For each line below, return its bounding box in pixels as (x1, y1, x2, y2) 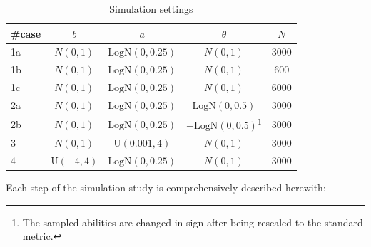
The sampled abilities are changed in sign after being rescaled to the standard (22, 214, 363, 229)
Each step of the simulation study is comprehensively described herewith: (6, 180, 326, 195)
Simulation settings (109, 1, 193, 16)
